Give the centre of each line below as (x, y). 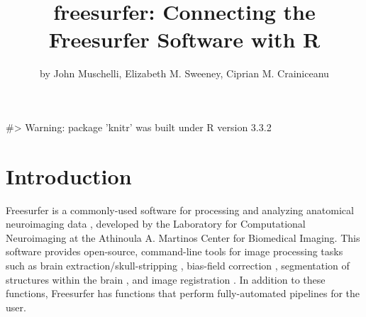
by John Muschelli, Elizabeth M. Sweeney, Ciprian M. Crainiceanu (184, 73)
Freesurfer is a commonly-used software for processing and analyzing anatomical (180, 210)
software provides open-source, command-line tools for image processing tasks (174, 251)
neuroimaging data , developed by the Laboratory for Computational (156, 224)
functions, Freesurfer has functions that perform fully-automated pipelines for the (183, 293)
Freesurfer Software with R (184, 39)
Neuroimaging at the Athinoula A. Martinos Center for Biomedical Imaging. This (183, 237)
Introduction (69, 176)
